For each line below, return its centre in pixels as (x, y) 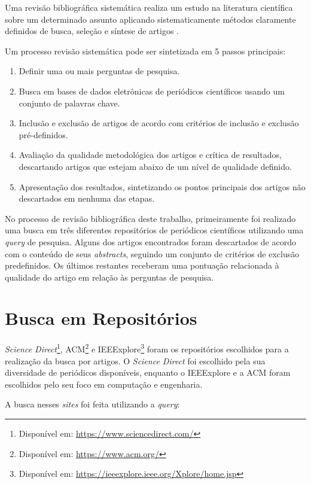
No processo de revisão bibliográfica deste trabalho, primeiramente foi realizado (150, 218)
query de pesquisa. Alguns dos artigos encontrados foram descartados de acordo (150, 241)
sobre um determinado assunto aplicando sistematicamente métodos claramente (150, 19)
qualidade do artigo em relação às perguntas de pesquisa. (109, 277)
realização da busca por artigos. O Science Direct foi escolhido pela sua (135, 360)
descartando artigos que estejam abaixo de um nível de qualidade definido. (155, 166)
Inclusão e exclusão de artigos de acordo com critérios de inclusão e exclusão (159, 123)
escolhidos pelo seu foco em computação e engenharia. (104, 384)
